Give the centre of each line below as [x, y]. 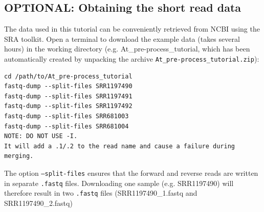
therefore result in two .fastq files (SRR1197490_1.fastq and [101, 193]
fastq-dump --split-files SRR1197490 [68, 86]
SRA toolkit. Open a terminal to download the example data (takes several [122, 38]
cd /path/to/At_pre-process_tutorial [68, 76]
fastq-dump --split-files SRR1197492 [68, 106]
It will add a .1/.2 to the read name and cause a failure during [120, 146]
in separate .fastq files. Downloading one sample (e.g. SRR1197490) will [119, 183]
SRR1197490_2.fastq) [38, 203]
